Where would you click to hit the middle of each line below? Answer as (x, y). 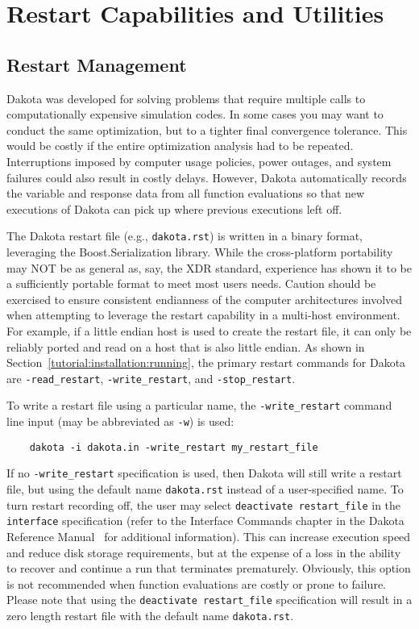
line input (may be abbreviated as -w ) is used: (120, 421)
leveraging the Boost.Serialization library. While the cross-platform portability (200, 251)
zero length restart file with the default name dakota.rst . (150, 616)
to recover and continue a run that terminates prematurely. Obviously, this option (209, 568)
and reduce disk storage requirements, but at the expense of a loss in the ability (204, 552)
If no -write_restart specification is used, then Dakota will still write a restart (204, 473)
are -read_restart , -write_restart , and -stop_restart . (151, 378)
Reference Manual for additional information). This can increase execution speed (209, 536)
